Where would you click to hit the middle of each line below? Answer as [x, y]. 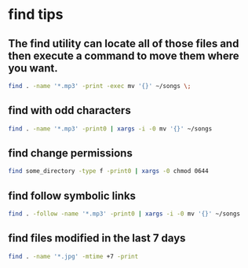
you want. [33, 68]
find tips [36, 15]
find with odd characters [69, 110]
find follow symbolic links [72, 195]
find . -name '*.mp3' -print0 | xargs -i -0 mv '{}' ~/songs [110, 128]
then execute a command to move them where [124, 55]
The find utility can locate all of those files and [124, 44]
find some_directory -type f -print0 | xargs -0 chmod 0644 [109, 171]
